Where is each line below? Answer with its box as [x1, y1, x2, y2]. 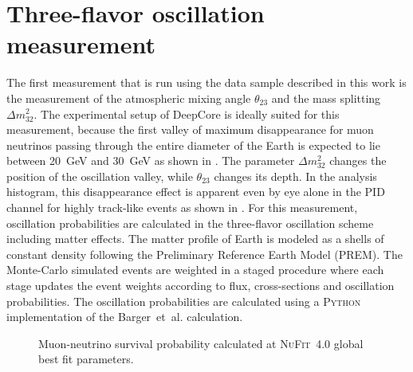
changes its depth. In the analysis [214, 167, 377, 184]
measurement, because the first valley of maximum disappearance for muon [6, 121, 374, 138]
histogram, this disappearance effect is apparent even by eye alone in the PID [6, 183, 385, 200]
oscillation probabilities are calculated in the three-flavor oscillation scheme [6, 214, 374, 231]
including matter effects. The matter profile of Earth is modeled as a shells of [6, 230, 384, 247]
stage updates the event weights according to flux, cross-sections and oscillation [6, 277, 395, 294]
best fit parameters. [38, 350, 134, 367]
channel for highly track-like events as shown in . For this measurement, [6, 199, 358, 216]
